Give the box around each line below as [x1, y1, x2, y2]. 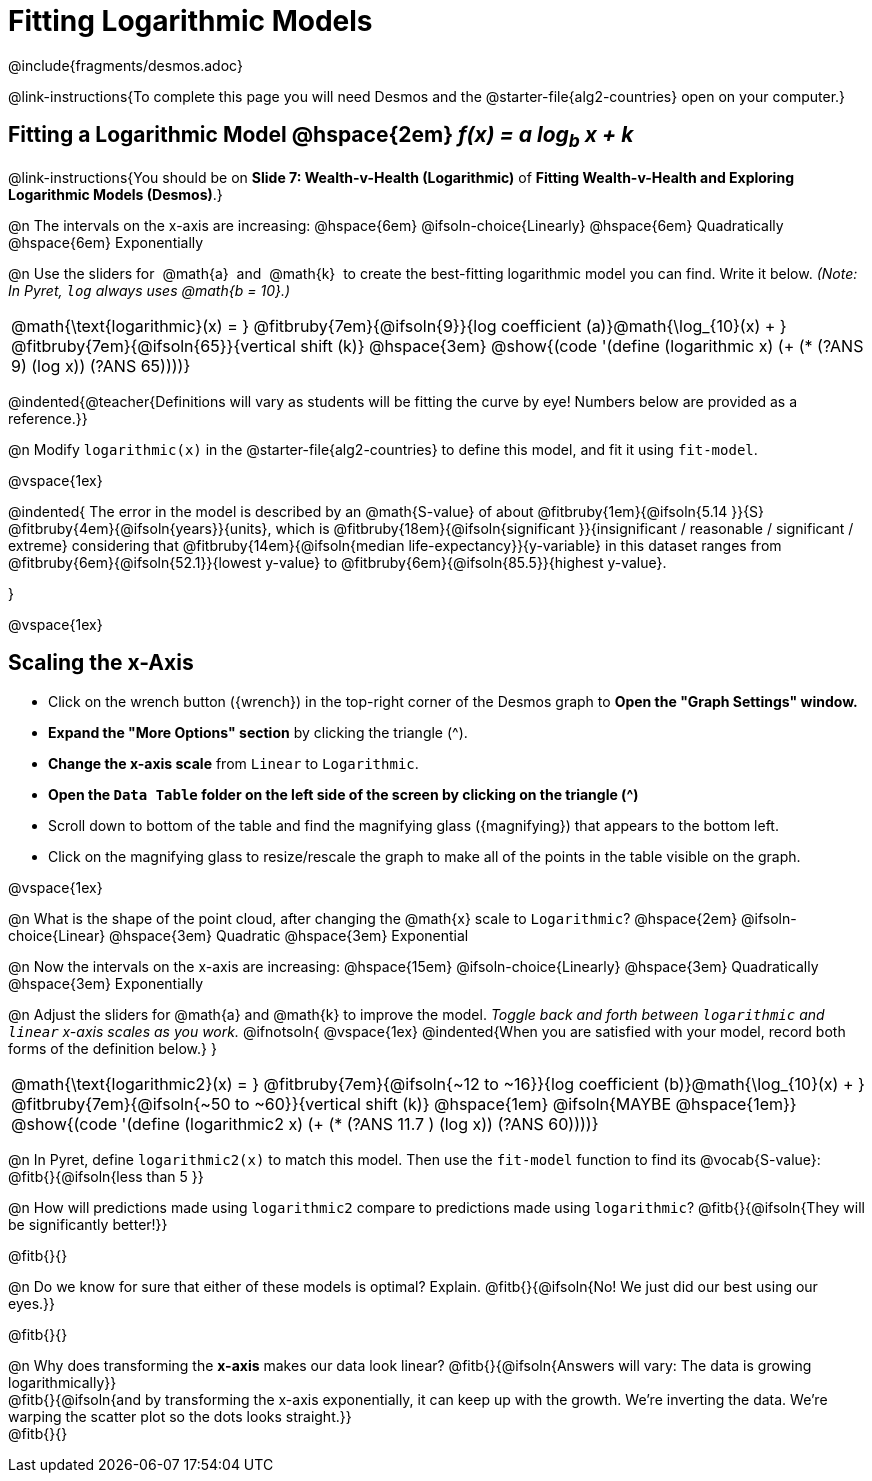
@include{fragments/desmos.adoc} [8, 56, 243, 74]
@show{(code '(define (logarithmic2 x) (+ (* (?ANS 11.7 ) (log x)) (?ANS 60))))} [11, 1113, 599, 1134]
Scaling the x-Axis [8, 650, 194, 676]
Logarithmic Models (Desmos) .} [8, 185, 223, 203]
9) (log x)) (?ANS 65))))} [11, 355, 191, 376]
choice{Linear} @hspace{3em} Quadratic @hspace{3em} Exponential [8, 926, 469, 944]
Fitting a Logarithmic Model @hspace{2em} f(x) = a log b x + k [8, 122, 634, 152]
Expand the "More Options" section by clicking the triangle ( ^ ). [48, 723, 468, 741]
